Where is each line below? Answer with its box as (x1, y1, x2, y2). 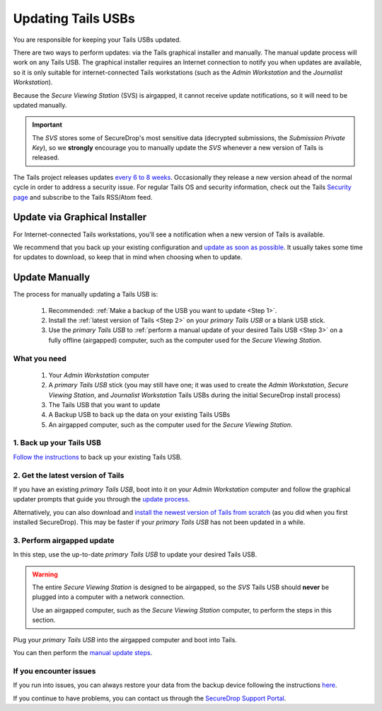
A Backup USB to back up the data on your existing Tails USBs (48, 411, 231, 419)
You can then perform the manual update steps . (13, 649, 153, 657)
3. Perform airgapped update (13, 535, 115, 545)
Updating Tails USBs (13, 11, 136, 26)
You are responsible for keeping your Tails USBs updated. (13, 35, 182, 44)
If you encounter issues (13, 666, 96, 676)
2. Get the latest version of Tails (13, 470, 125, 480)
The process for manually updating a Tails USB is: (13, 290, 158, 299)
